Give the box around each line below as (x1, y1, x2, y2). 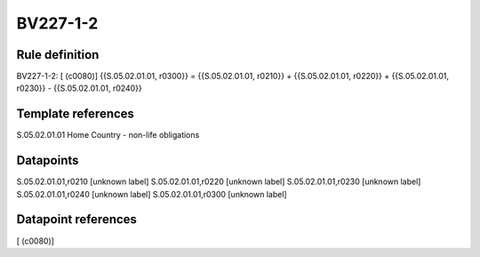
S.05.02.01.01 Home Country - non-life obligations (16, 130, 200, 141)
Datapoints (16, 153, 79, 168)
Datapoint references (16, 212, 138, 227)
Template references (16, 107, 135, 122)
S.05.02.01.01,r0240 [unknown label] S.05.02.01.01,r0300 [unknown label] (16, 189, 288, 199)
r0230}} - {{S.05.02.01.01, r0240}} (16, 83, 142, 93)
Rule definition (16, 47, 100, 62)
